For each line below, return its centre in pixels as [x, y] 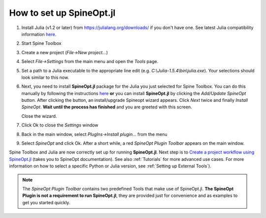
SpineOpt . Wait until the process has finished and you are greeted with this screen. [107, 107]
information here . [39, 34]
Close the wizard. [39, 116]
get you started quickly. [46, 202]
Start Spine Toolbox [41, 43]
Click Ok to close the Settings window [60, 125]
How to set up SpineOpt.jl [62, 13]
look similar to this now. [45, 77]
